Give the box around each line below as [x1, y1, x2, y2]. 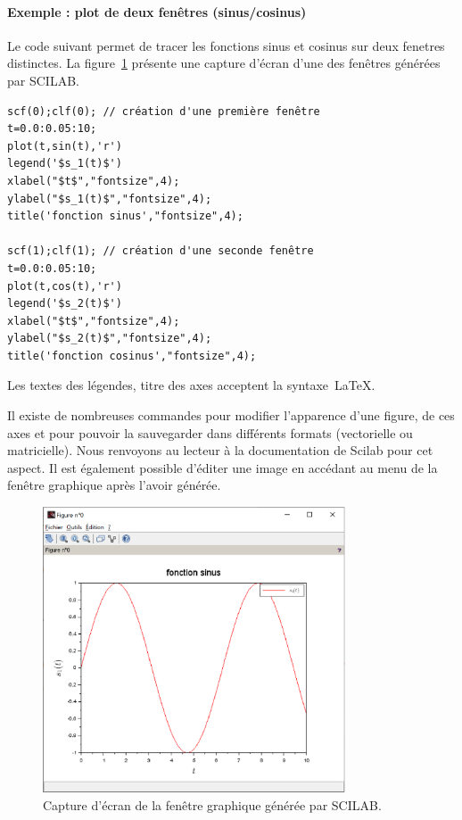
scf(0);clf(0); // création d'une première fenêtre [7, 104, 320, 118]
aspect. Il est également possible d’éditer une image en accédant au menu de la [7, 458, 438, 476]
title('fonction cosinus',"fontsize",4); [7, 349, 257, 362]
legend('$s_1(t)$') [7, 157, 122, 170]
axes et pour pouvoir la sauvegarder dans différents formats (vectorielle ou [7, 423, 413, 442]
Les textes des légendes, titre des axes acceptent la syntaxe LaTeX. [7, 376, 375, 394]
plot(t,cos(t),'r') [7, 279, 122, 293]
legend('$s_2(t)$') [7, 297, 122, 311]
